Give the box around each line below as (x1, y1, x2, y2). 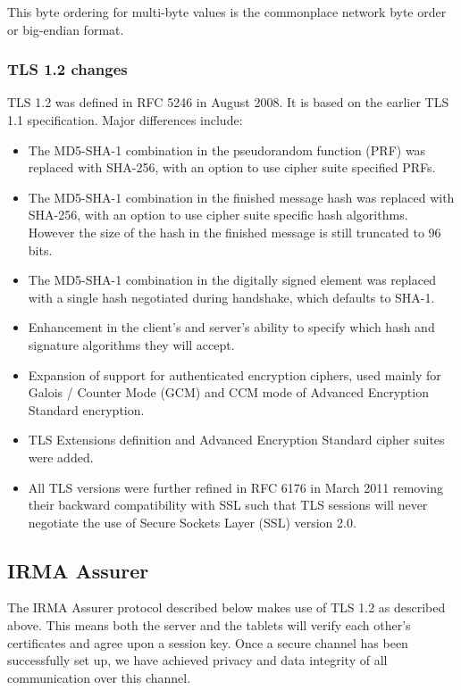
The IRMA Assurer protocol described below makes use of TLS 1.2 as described (7, 598, 446, 617)
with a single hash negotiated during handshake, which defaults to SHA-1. (28, 287, 435, 306)
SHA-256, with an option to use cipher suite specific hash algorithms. (28, 205, 408, 224)
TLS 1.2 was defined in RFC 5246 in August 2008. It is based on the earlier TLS (7, 93, 449, 112)
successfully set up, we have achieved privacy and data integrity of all (7, 651, 388, 669)
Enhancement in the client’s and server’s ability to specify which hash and (28, 318, 435, 337)
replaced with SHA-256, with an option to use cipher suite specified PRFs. (28, 158, 436, 177)
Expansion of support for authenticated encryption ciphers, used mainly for (28, 365, 441, 384)
